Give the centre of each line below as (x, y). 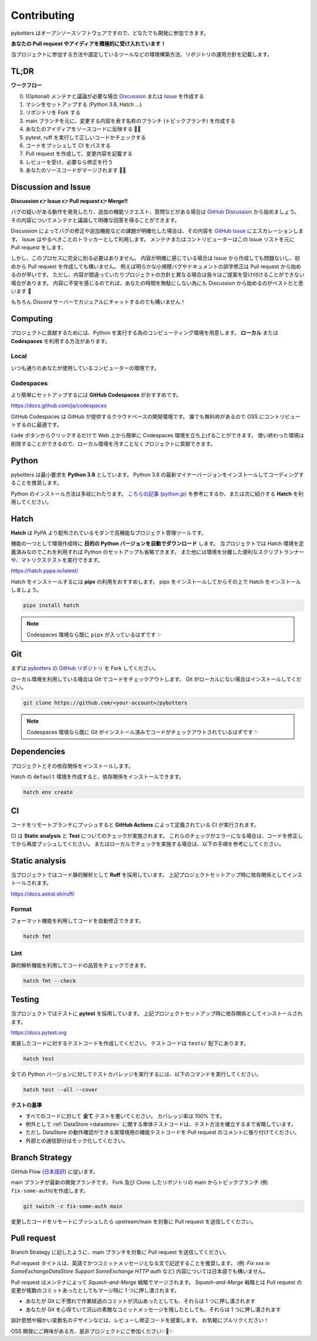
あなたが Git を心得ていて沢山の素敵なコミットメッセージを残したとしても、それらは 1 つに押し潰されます (153, 1309)
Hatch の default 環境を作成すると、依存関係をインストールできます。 (97, 776)
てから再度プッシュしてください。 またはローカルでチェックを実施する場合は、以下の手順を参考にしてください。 (148, 844)
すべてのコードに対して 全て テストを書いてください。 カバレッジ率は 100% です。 (125, 1116)
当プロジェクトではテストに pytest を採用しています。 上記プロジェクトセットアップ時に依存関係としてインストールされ (157, 1014)
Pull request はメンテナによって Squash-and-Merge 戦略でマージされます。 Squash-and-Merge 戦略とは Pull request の (156, 1282)
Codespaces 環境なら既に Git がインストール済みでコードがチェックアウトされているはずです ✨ (143, 732)
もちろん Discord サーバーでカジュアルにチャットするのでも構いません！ (98, 302)
